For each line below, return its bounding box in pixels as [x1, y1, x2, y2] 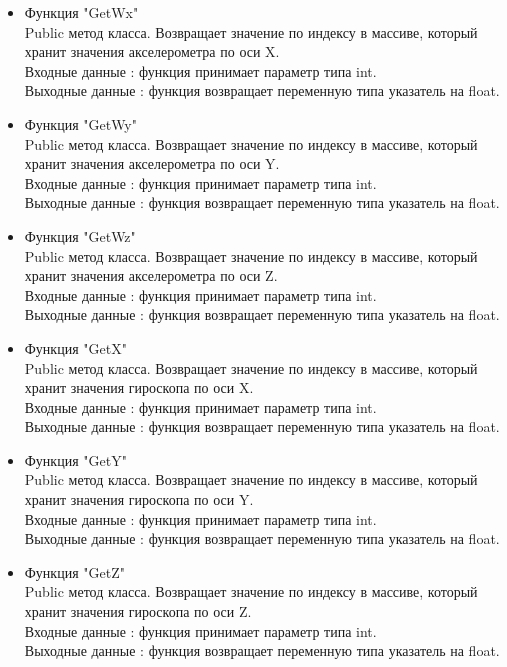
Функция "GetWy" [24, 113, 137, 134]
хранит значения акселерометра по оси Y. [24, 153, 280, 174]
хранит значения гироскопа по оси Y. [24, 489, 254, 510]
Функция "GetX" [24, 337, 127, 358]
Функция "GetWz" [24, 225, 136, 246]
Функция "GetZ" [24, 561, 125, 582]
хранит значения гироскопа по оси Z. [24, 601, 252, 622]
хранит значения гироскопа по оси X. [24, 377, 254, 398]
